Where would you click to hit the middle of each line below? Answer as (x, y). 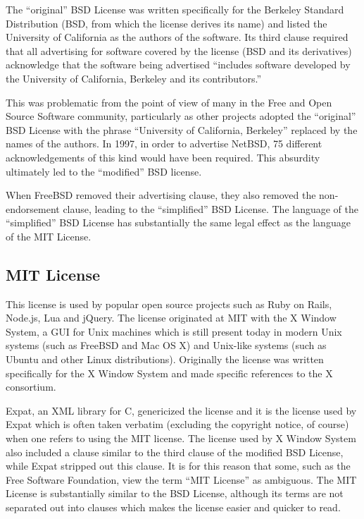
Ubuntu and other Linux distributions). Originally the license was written (165, 359)
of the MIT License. (49, 236)
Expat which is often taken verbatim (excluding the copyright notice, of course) (177, 424)
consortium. (31, 387)
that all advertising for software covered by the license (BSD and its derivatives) (179, 50)
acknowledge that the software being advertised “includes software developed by (178, 65)
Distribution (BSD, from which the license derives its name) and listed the (167, 23)
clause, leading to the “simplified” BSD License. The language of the (211, 208)
